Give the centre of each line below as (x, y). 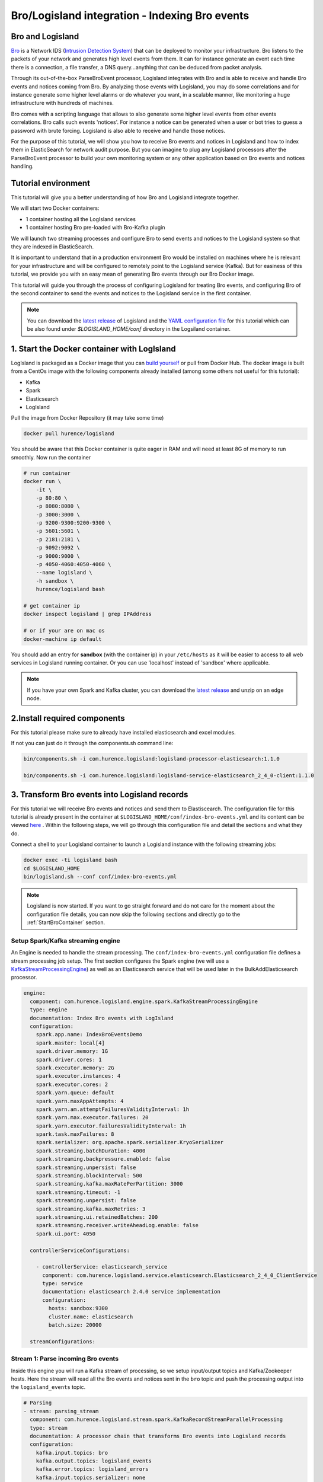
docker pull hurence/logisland (69, 434)
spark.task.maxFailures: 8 (75, 1134)
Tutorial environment (51, 183)
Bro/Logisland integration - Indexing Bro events (130, 15)
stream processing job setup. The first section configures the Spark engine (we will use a (120, 961)
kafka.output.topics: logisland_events (94, 1461)
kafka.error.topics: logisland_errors (92, 1469)
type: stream (49, 1428)
